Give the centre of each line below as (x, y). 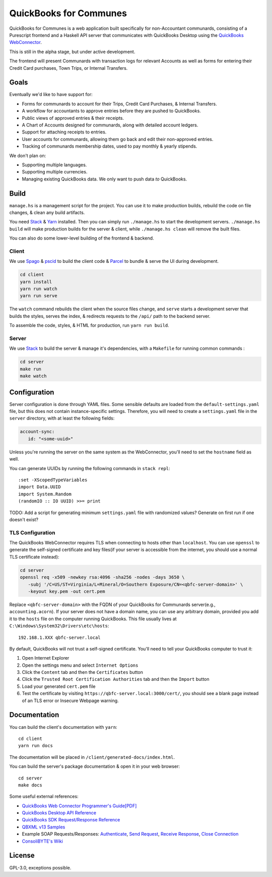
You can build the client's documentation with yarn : (63, 727)
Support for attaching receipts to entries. (64, 132)
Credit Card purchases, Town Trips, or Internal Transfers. (69, 68)
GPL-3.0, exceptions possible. (40, 867)
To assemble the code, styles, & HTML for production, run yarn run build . (89, 326)
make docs (30, 785)
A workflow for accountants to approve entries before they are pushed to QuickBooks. (111, 111)
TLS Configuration (32, 532)
